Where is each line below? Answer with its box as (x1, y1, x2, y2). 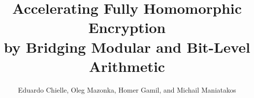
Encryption (88, 17, 166, 37)
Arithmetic (89, 56, 165, 76)
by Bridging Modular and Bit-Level (3, 36, 251, 57)
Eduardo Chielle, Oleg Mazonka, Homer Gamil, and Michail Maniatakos (18, 84, 236, 95)
